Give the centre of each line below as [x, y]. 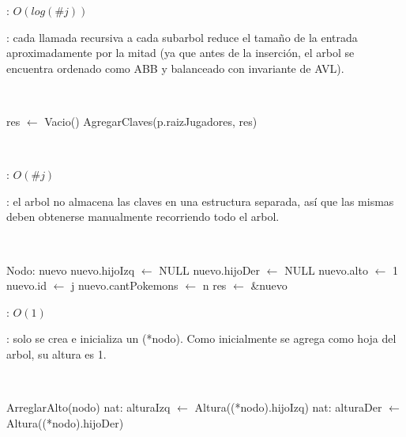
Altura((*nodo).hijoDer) [65, 422]
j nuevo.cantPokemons [125, 285]
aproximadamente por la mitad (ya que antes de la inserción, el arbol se [180, 53]
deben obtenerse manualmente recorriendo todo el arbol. [143, 217]
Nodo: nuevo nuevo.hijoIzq [71, 270]
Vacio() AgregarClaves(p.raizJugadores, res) [151, 121]
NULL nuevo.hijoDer [210, 270]
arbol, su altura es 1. [56, 353]
